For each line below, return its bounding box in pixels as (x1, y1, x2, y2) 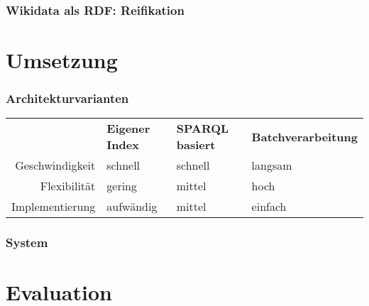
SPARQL (176, 120, 229, 137)
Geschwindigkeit (15, 157, 96, 174)
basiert (176, 136, 216, 153)
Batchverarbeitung (251, 128, 358, 145)
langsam (251, 157, 292, 174)
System (6, 234, 48, 251)
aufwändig (106, 198, 158, 215)
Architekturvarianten (6, 89, 129, 107)
